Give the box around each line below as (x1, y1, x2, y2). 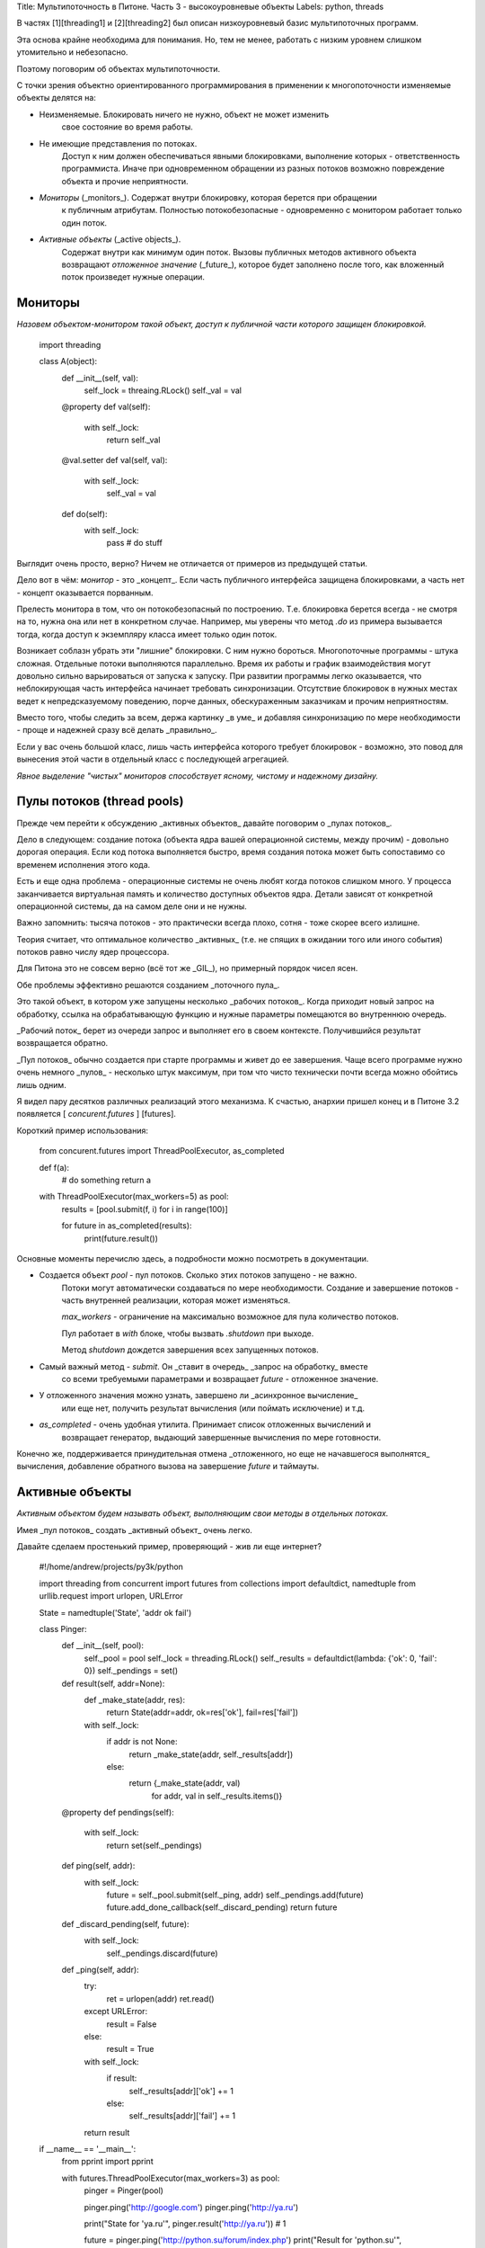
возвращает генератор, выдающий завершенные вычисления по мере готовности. (61, 1432, 382, 1442)
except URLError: (84, 2006, 148, 2017)
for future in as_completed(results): (61, 1220, 192, 1231)
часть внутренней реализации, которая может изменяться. (61, 1295, 291, 1306)
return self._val (106, 434, 161, 445)
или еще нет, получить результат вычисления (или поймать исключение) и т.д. (61, 1403, 366, 1414)
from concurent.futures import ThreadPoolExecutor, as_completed (39, 1146, 285, 1156)
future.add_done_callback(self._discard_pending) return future (106, 1902, 338, 1913)
